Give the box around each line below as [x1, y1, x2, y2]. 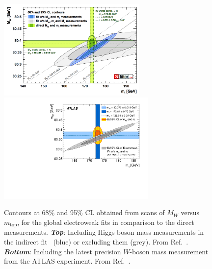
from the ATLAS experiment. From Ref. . [4, 256, 131, 266]
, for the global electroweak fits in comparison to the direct [17, 217, 194, 227]
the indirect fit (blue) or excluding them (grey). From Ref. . [4, 237, 188, 247]
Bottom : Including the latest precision [4, 246, 121, 256]
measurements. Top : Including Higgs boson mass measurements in [4, 227, 204, 237]
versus [181, 207, 200, 218]
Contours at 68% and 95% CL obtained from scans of [4, 207, 165, 218]
